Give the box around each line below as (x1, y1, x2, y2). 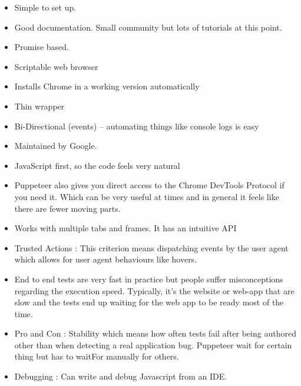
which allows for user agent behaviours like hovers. (14, 253, 197, 265)
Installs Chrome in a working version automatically (14, 80, 200, 92)
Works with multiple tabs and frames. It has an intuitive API (14, 222, 237, 234)
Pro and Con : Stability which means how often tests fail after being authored (14, 327, 296, 340)
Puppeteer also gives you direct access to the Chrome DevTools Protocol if (14, 179, 285, 191)
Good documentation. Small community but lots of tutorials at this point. (14, 21, 282, 33)
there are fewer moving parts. (14, 202, 121, 214)
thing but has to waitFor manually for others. (14, 350, 179, 362)
